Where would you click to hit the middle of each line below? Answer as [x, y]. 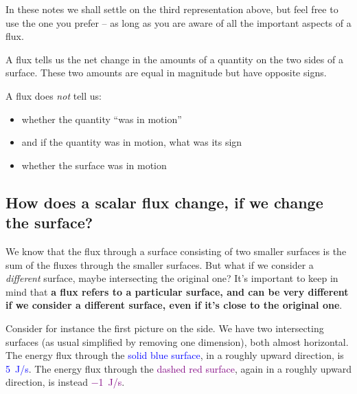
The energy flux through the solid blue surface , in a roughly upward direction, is [175, 355]
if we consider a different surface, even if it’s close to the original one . [174, 305]
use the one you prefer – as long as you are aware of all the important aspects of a [178, 22]
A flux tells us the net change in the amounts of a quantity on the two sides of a [174, 59]
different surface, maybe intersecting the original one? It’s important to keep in [172, 278]
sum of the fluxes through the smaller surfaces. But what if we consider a [160, 264]
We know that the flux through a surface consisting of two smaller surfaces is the [176, 251]
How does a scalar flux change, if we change [164, 202]
